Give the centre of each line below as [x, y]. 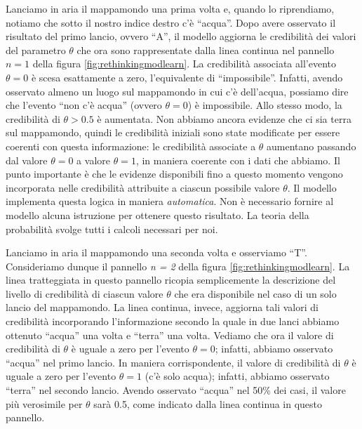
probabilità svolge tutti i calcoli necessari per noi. [112, 229]
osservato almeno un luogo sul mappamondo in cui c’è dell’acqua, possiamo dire [177, 91]
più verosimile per [44, 403]
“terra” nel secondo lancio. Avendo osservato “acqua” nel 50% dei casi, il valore [176, 390]
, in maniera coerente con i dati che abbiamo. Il [238, 160]
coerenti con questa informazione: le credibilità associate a [131, 146]
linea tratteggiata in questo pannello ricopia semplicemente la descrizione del [171, 280]
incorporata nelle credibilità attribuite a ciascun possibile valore [143, 187]
